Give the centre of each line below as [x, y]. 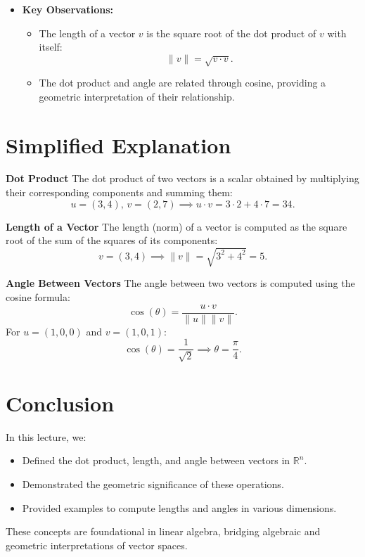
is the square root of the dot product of [231, 33]
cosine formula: [38, 297]
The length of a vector [87, 33]
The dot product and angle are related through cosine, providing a [182, 83]
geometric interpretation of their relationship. [137, 96]
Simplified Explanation [119, 145]
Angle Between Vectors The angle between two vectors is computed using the [180, 283]
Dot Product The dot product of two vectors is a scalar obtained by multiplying [182, 178]
